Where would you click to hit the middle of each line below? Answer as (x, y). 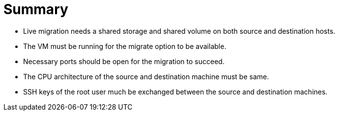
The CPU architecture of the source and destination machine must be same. (146, 76)
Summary (36, 9)
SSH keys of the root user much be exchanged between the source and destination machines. (175, 92)
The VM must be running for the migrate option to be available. (125, 46)
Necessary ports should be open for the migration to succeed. (124, 61)
